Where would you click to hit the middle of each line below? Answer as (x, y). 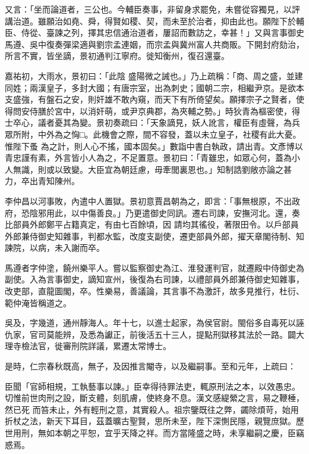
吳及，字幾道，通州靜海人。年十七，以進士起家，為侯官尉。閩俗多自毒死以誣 (154, 323)
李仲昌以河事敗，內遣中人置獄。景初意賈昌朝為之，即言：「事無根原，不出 (148, 200)
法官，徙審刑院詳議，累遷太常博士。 (100, 346)
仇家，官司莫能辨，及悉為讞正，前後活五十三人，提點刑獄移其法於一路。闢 (150, 334)
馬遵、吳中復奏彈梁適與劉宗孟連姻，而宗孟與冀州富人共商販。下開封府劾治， (154, 44)
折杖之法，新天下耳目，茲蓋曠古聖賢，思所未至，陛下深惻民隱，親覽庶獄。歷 (154, 421)
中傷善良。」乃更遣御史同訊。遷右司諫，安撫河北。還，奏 (190, 212)
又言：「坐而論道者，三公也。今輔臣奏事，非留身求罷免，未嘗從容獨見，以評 (152, 9)
